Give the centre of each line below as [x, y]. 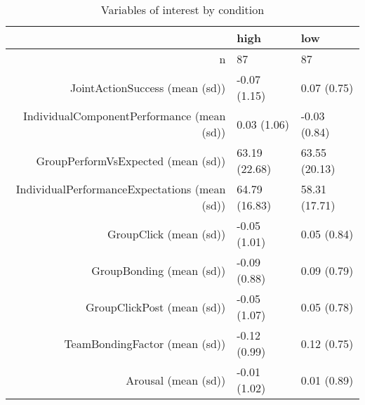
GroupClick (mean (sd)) [167, 233]
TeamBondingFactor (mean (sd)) [145, 343]
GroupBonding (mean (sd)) [159, 270]
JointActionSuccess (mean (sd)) [148, 87]
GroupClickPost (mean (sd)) [156, 307]
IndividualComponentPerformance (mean [124, 116]
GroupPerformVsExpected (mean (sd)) [131, 160]
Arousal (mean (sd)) [176, 380]
